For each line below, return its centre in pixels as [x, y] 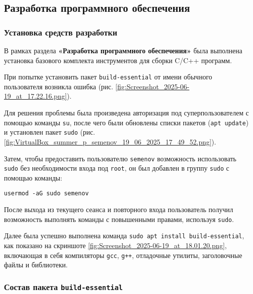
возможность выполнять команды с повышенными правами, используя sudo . [119, 219]
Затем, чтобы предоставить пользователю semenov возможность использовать [120, 158]
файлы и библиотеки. [36, 265]
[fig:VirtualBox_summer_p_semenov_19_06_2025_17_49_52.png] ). [110, 141]
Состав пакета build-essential [63, 286]
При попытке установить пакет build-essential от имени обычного [108, 77]
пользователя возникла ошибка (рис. [59, 86]
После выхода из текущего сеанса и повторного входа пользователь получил [119, 209]
